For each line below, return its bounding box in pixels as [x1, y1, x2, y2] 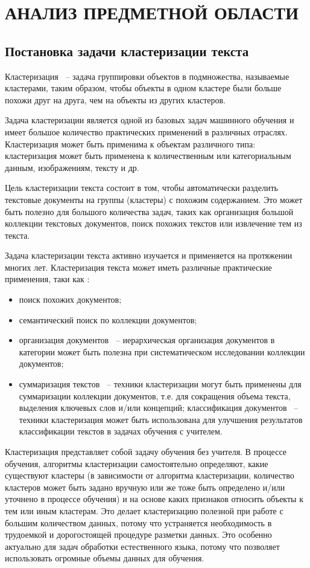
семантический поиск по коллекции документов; [19, 313, 197, 326]
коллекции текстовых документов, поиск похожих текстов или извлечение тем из [5, 217, 302, 230]
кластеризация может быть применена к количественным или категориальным [5, 149, 291, 162]
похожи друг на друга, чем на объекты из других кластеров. [5, 93, 226, 106]
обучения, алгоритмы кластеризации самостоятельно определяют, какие [5, 457, 268, 470]
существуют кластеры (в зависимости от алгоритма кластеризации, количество [5, 469, 294, 482]
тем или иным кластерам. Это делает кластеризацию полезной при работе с [5, 504, 283, 517]
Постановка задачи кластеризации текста [5, 41, 249, 60]
